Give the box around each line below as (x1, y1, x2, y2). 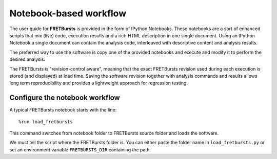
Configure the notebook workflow (9, 94, 120, 102)
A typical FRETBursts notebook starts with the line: (9, 107, 117, 113)
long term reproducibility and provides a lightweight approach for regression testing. (9, 80, 188, 86)
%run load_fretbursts (18, 119, 73, 125)
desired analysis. (9, 56, 46, 62)
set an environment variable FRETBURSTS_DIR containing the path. (9, 146, 151, 153)
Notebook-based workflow (9, 8, 127, 19)
